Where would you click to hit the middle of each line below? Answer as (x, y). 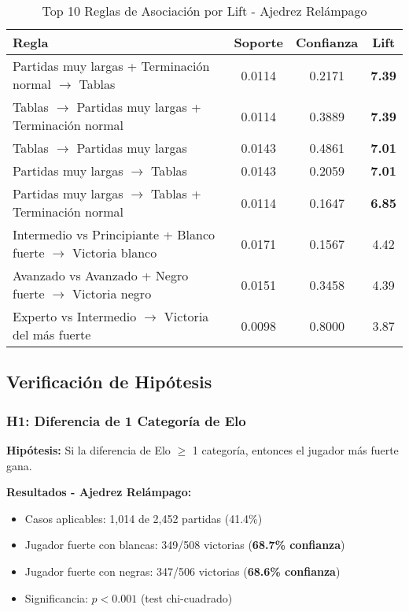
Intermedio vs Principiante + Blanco (114, 234)
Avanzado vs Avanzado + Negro (101, 275)
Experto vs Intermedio (75, 316)
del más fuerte (52, 334)
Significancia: (56, 597)
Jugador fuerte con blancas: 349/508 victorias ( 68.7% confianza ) (185, 545)
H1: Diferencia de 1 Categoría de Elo (126, 420)
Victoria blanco (115, 252)
